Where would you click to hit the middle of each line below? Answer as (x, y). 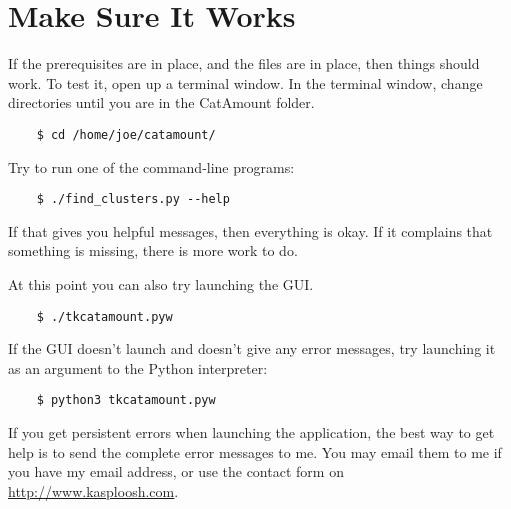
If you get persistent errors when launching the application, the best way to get (251, 432)
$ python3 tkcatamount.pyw (126, 400)
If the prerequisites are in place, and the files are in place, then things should (244, 63)
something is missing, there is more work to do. (153, 250)
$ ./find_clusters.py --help (133, 199)
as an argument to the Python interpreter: (138, 367)
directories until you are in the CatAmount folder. (161, 102)
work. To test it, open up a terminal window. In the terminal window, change (245, 82)
